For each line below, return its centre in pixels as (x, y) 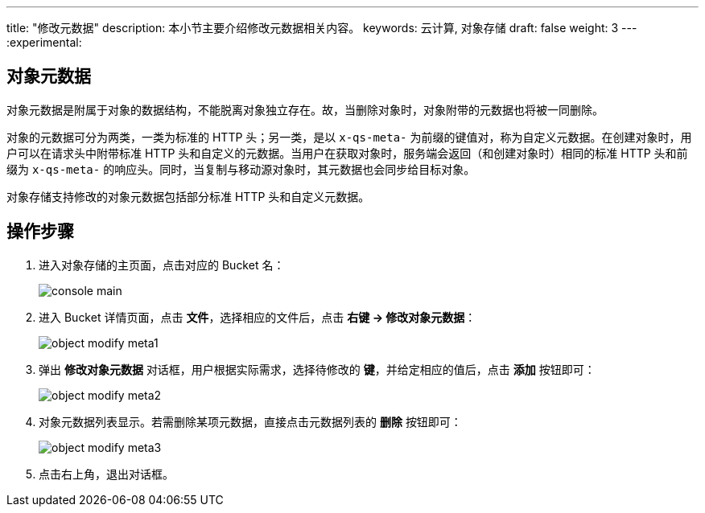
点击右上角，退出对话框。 (106, 474)
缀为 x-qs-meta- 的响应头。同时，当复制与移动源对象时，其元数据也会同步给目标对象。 (241, 169)
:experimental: (44, 42)
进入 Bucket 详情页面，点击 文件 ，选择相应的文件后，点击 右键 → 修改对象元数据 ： (258, 317)
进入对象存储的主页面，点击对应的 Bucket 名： (162, 265)
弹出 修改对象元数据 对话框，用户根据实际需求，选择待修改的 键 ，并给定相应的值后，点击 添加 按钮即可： (317, 369)
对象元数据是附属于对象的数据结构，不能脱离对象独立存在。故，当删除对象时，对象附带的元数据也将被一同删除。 (305, 109)
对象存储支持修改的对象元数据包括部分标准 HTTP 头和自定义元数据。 (188, 196)
